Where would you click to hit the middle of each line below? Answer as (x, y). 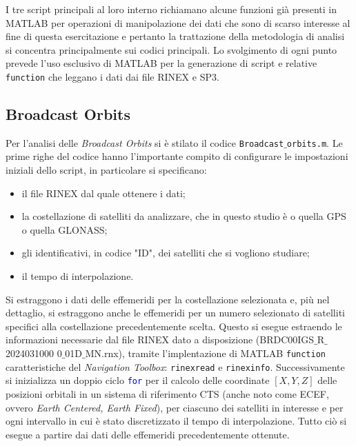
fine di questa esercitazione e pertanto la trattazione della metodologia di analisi (175, 36)
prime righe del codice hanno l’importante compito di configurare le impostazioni (177, 156)
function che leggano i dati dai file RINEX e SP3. (112, 76)
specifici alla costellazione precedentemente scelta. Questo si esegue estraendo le (174, 326)
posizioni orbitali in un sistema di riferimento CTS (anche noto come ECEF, (167, 393)
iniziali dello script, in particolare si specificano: (106, 170)
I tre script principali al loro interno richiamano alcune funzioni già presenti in (171, 9)
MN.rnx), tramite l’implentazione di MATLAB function (205, 353)
